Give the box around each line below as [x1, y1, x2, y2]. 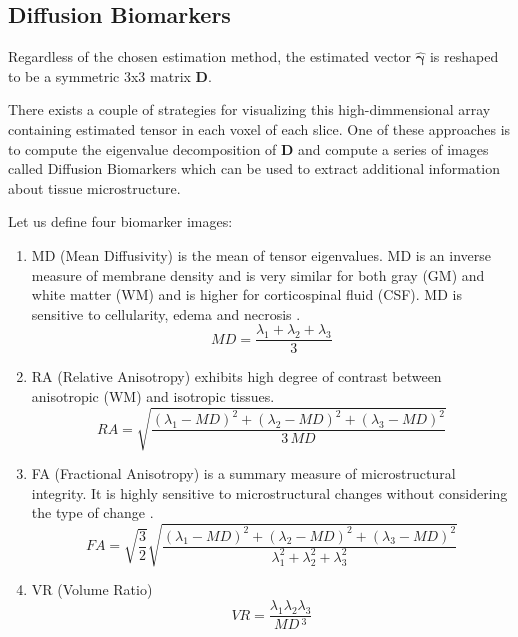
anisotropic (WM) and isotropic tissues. [31, 385, 275, 406]
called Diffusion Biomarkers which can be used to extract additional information [8, 158, 500, 179]
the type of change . [31, 502, 154, 523]
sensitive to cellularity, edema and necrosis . [31, 303, 301, 324]
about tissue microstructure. [8, 177, 181, 198]
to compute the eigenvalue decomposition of [8, 138, 277, 159]
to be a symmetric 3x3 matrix [8, 65, 191, 86]
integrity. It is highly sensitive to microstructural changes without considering [31, 482, 508, 503]
